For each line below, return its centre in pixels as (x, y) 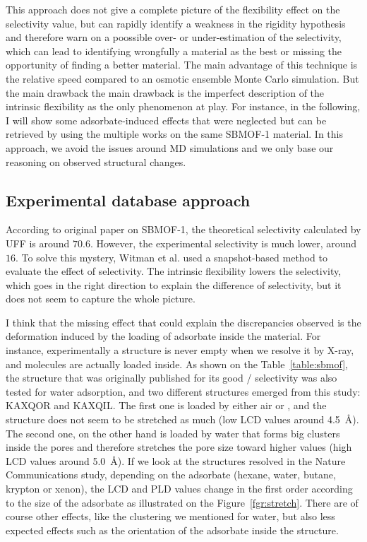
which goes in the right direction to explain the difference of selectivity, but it (174, 284)
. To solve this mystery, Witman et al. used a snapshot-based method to (172, 257)
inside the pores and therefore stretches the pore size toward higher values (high (179, 447)
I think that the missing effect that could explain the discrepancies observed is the (183, 322)
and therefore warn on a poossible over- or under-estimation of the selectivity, (174, 37)
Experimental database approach (128, 200)
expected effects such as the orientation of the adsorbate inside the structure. (172, 530)
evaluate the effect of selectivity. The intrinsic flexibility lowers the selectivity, (174, 271)
